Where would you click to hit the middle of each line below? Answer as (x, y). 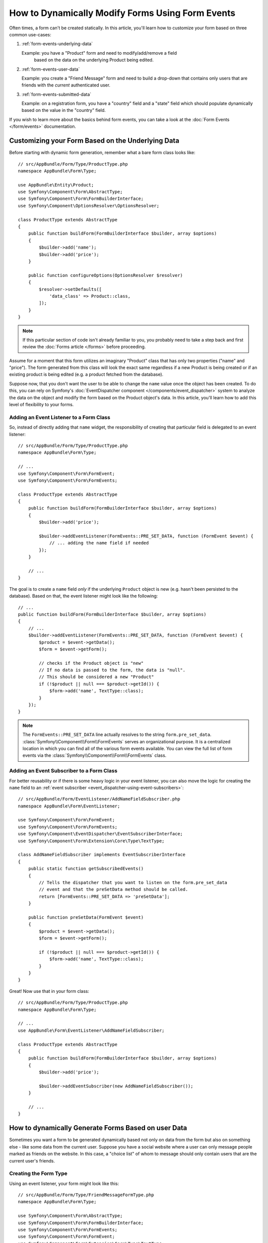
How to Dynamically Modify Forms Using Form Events (122, 13)
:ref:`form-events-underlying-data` (57, 44)
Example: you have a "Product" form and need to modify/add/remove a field (99, 53)
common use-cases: (30, 34)
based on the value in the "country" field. (64, 110)
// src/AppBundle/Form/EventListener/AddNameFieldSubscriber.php (99, 799)
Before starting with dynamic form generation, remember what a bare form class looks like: (102, 153)
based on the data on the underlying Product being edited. (94, 60)
